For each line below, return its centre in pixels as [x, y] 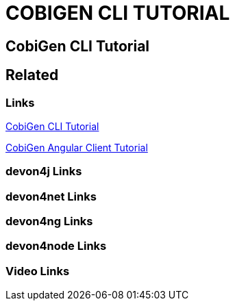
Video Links [38, 271]
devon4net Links [51, 196]
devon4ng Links [49, 221]
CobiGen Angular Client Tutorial [77, 147]
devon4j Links [44, 171]
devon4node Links [56, 246]
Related [32, 75]
